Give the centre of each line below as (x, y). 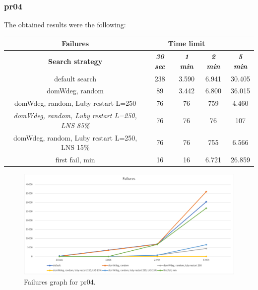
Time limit (187, 43)
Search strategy (75, 61)
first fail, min (75, 159)
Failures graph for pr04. (60, 281)
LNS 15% (75, 147)
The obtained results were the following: (65, 25)
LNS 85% (75, 125)
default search (75, 78)
